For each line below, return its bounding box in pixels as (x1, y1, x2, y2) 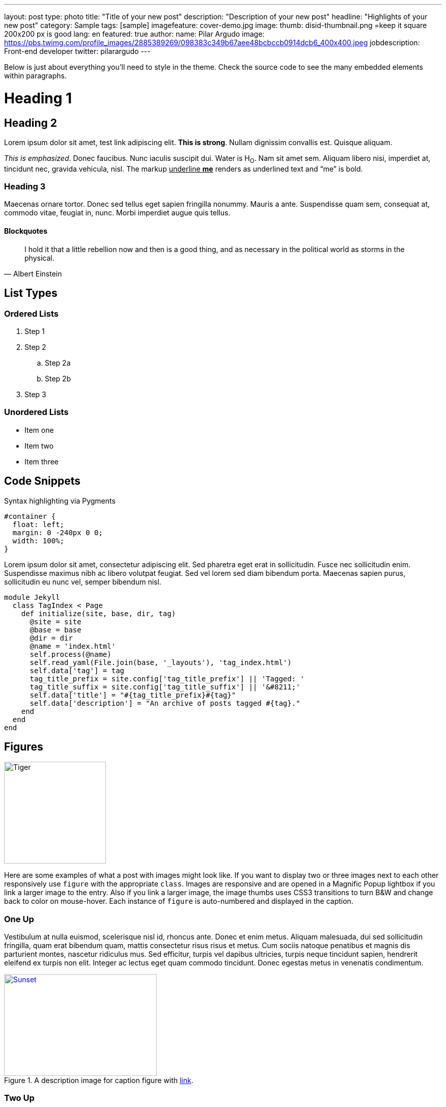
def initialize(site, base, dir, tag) (21, 609, 176, 618)
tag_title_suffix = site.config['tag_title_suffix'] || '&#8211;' (30, 682, 300, 691)
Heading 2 (4, 116, 58, 129)
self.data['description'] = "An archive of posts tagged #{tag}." (30, 699, 300, 707)
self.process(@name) (30, 650, 111, 658)
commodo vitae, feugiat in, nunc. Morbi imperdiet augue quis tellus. (4, 208, 231, 217)
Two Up (4, 1093, 35, 1103)
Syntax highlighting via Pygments (4, 496, 116, 505)
